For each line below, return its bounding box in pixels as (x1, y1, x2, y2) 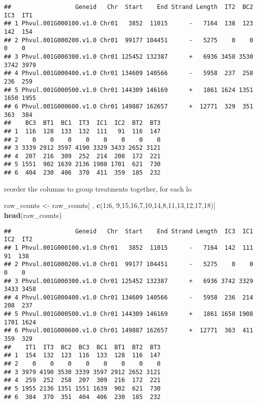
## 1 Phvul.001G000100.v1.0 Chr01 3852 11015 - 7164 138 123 (4, 20, 254, 27)
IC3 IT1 (4, 11, 33, 19)
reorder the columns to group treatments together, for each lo (4, 183, 192, 194)
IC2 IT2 (4, 236, 33, 243)
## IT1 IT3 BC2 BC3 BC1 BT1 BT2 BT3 (4, 343, 161, 351)
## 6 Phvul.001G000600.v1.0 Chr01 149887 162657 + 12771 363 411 (4, 327, 254, 334)
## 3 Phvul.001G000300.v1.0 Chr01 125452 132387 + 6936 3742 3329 (4, 277, 254, 285)
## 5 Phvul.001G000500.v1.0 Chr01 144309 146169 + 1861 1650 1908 (4, 310, 254, 318)
